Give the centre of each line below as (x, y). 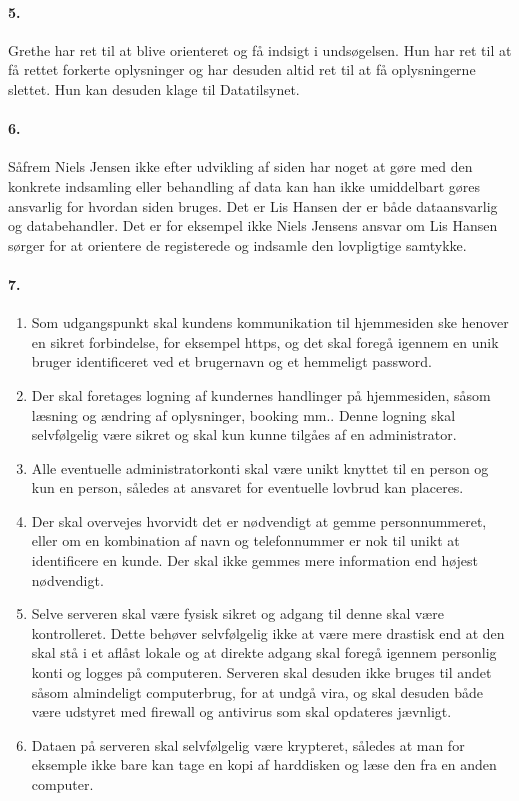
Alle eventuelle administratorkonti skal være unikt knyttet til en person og (260, 467)
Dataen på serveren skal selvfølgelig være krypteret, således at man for (248, 744)
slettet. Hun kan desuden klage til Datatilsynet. (154, 88)
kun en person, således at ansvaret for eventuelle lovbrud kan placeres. (247, 487)
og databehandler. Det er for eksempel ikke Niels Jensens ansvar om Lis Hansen (253, 225)
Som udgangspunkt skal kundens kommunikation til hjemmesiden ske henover (270, 322)
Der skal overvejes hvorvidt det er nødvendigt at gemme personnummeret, (259, 520)
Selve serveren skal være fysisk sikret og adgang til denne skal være (237, 613)
